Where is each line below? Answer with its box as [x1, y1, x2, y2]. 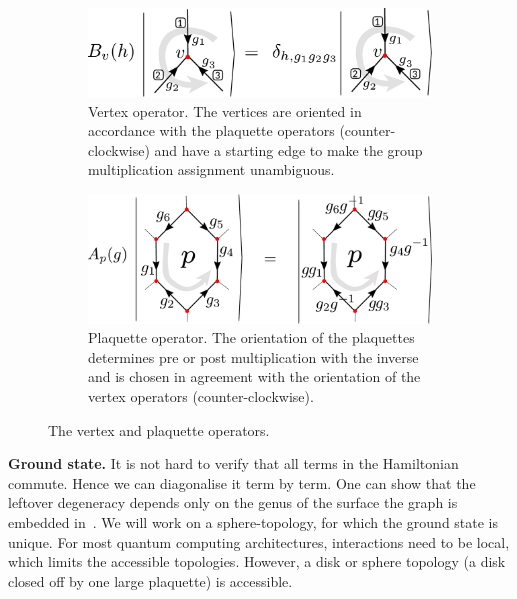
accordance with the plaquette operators [88, 120, 335, 141]
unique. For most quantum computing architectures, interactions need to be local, [8, 531, 510, 552]
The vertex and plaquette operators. [48, 419, 270, 440]
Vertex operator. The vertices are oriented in [88, 100, 362, 121]
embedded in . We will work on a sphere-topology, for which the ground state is [8, 512, 499, 532]
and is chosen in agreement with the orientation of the [88, 366, 421, 387]
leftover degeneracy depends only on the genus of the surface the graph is [8, 492, 458, 513]
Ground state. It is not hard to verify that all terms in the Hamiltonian [8, 453, 459, 474]
